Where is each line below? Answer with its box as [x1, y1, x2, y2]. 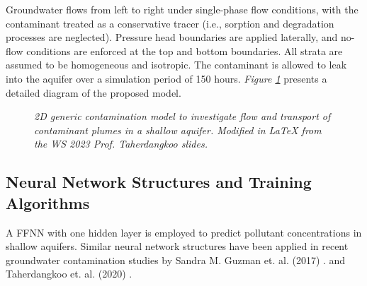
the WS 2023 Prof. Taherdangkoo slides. [34, 136, 208, 151]
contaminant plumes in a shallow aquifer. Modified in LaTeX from [34, 122, 322, 137]
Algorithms [6, 191, 90, 213]
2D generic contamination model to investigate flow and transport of [34, 109, 331, 124]
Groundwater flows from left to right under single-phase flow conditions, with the [6, 2, 358, 16]
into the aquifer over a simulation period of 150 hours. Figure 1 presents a [6, 71, 327, 85]
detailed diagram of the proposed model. [6, 85, 181, 100]
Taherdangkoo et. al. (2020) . [6, 266, 132, 281]
